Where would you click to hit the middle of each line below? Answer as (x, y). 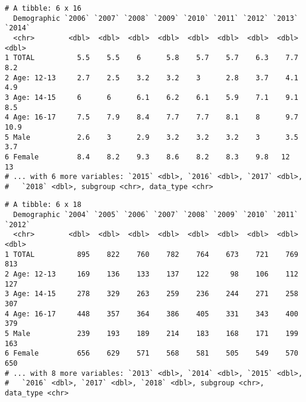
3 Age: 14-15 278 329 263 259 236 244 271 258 (152, 294)
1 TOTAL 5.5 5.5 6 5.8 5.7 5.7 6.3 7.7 (152, 58)
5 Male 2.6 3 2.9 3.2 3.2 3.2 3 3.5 (152, 137)
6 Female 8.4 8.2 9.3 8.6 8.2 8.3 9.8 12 (147, 157)
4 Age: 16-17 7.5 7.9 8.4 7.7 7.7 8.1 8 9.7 (152, 117)
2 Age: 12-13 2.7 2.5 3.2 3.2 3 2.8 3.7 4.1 (152, 78)
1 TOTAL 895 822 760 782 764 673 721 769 (152, 254)
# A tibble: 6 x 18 (43, 205)
